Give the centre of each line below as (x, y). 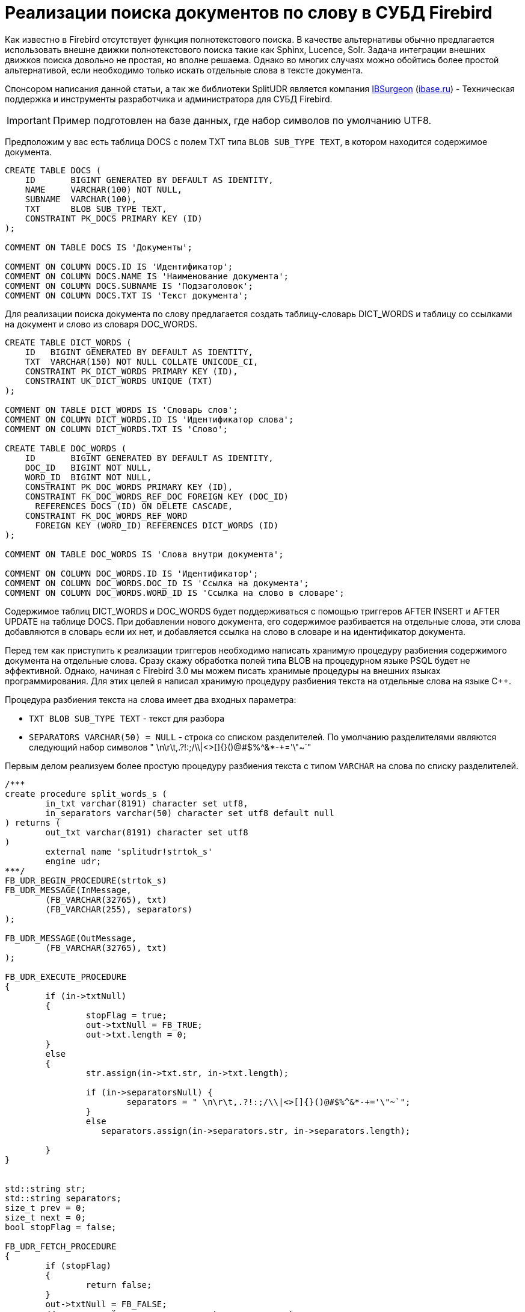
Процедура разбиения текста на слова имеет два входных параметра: (151, 699)
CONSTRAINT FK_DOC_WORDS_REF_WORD (106, 515)
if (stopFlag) (78, 1265)
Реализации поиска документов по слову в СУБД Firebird (249, 13)
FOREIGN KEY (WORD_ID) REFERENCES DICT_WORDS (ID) (157, 525)
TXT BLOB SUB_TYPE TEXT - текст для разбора (127, 718)
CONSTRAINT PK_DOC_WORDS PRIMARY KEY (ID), (129, 487)
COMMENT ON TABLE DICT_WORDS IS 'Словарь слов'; (121, 410)
